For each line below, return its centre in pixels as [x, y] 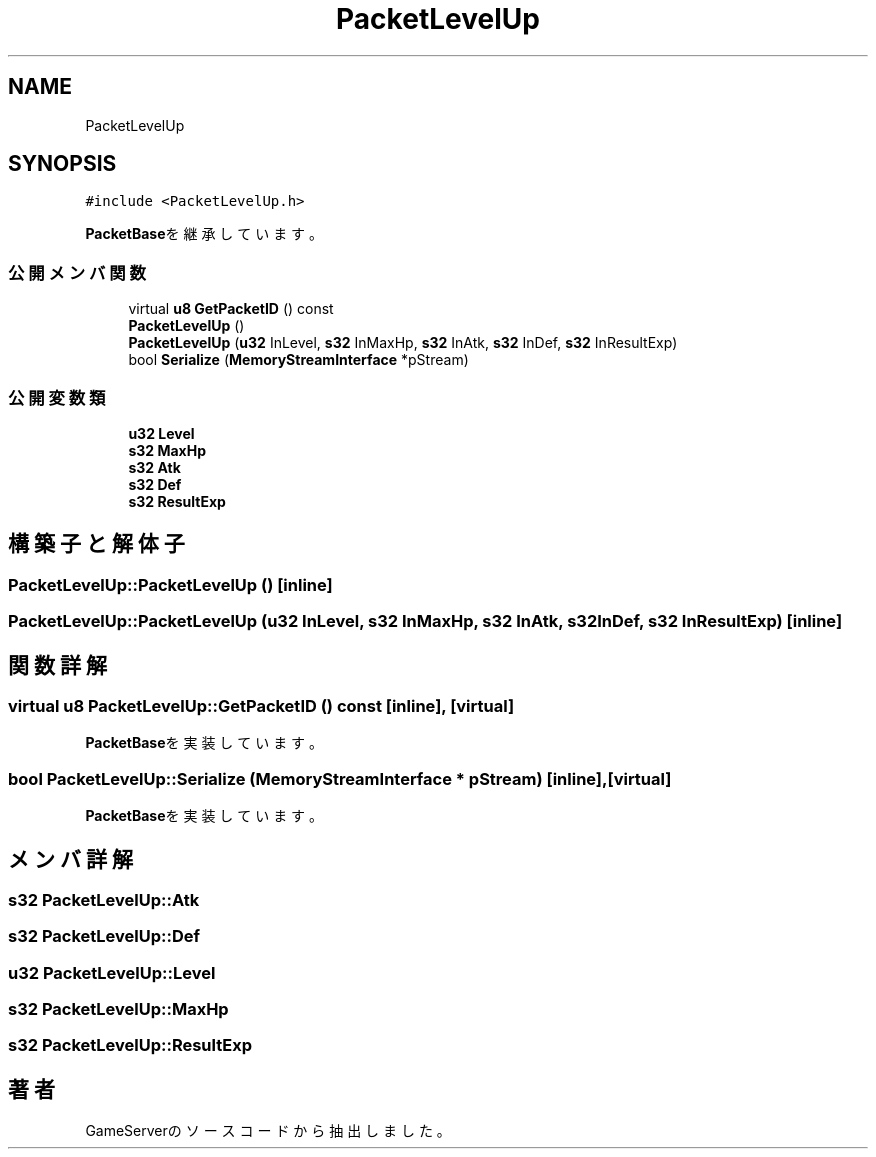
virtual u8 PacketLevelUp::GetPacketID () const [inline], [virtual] [261, 706]
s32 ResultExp [177, 501]
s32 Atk [154, 467]
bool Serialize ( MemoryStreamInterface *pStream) [298, 360]
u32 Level [161, 433]
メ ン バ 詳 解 [70, 859]
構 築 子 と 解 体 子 [96, 544]
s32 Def [155, 484]
